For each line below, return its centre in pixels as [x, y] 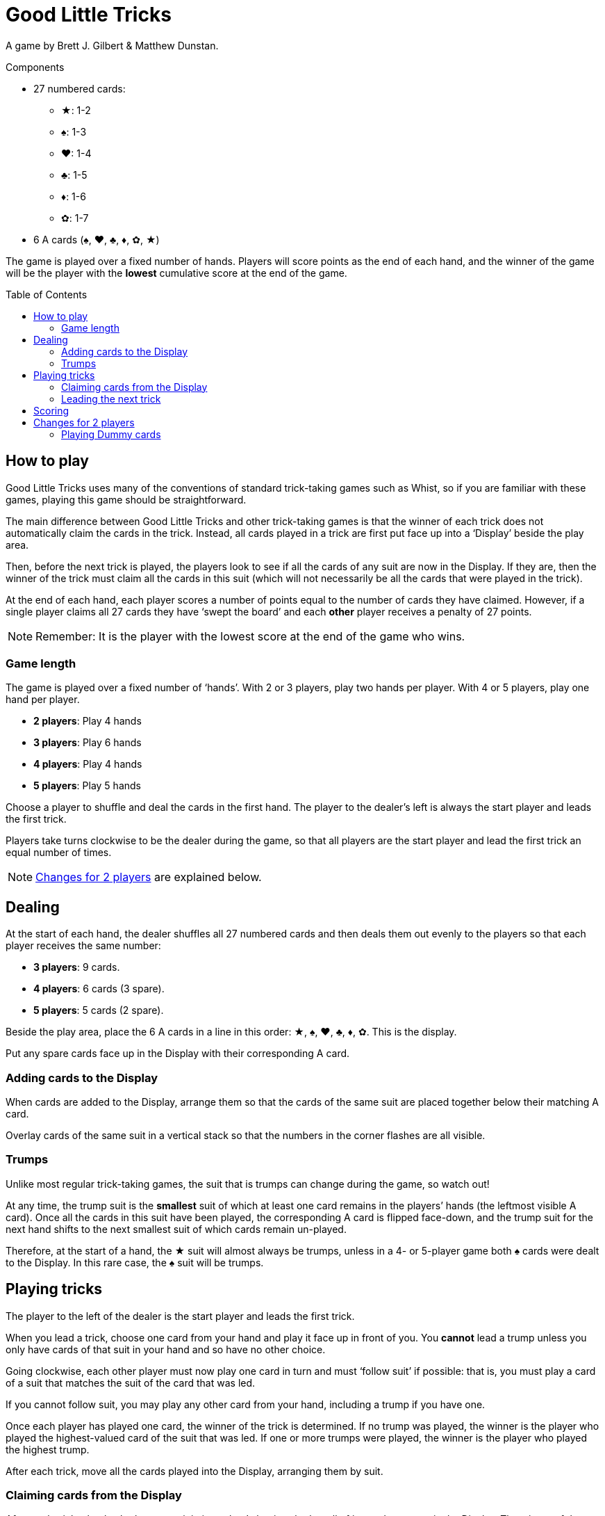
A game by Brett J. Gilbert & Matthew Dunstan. [112, 45]
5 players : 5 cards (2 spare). [99, 1010]
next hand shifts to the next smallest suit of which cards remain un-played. [176, 1229]
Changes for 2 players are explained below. [149, 877]
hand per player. [43, 700]
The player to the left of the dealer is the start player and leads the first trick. [180, 1316]
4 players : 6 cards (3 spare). [99, 989]
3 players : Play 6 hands [88, 743]
